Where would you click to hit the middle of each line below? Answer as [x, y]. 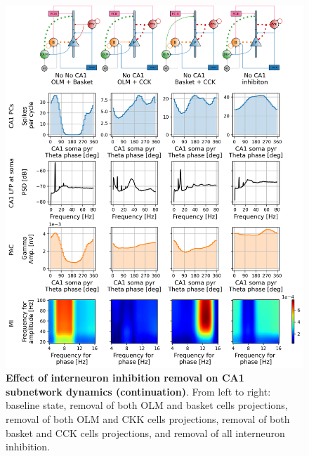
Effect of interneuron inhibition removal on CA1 [125, 378]
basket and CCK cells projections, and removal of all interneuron [145, 432]
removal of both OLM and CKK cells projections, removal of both [148, 419]
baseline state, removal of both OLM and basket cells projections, [147, 405]
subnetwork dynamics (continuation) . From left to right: [138, 391]
